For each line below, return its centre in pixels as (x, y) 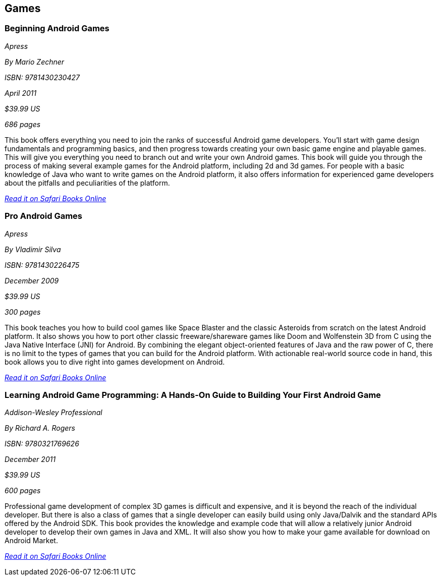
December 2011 (30, 459)
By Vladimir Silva (33, 249)
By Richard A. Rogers (40, 428)
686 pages (23, 124)
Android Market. (31, 541)
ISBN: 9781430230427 (42, 77)
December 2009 (32, 280)
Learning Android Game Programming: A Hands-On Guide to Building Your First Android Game (193, 395)
